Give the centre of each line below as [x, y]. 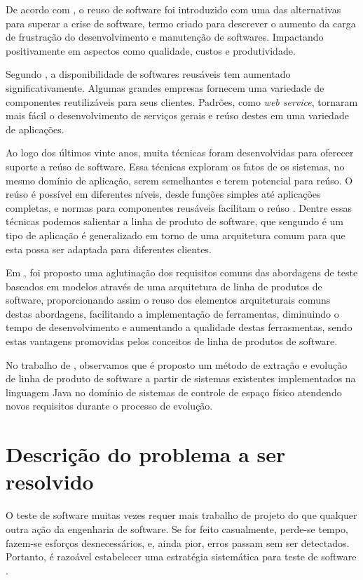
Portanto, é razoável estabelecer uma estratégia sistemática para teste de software [181, 557]
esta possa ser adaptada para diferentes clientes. [109, 249]
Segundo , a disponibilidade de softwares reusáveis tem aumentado [148, 74]
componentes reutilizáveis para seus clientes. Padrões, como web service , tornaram [182, 101]
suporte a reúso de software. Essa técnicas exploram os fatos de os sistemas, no [175, 166]
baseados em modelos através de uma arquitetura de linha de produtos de [164, 286]
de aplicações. [35, 129]
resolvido [50, 481]
